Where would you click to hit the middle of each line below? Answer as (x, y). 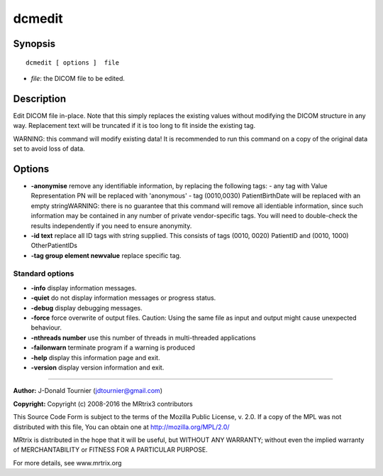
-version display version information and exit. (98, 367)
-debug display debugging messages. (87, 308)
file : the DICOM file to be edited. (78, 78)
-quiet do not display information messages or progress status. (123, 298)
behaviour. (46, 328)
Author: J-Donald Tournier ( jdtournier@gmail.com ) (88, 391)
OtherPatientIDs (54, 246)
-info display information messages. (84, 288)
